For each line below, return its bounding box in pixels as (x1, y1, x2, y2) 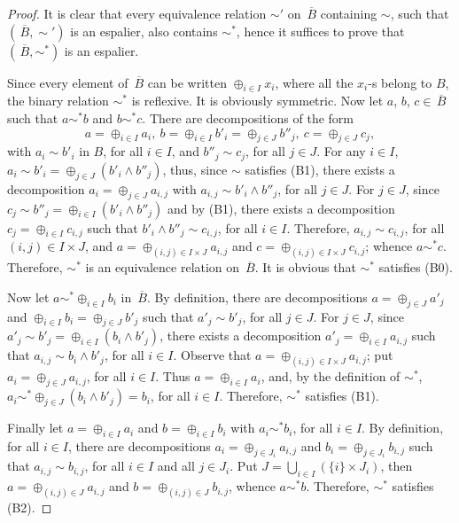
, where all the (275, 73, 354, 91)
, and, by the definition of (261, 367, 401, 386)
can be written (147, 73, 227, 91)
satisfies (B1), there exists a (245, 160, 395, 178)
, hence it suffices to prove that (236, 21, 405, 40)
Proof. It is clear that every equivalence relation (7, 4, 267, 22)
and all (157, 457, 195, 475)
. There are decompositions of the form (142, 108, 354, 127)
